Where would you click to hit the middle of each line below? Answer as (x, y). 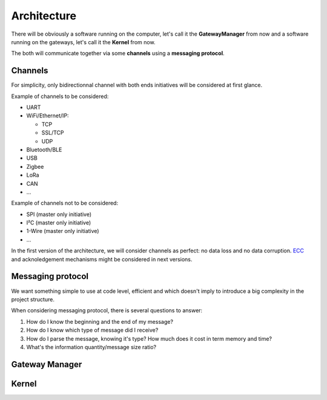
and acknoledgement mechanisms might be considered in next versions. (102, 259)
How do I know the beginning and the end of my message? (100, 321)
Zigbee (35, 166)
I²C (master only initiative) (59, 223)
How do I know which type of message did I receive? (92, 330)
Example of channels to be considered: (60, 96)
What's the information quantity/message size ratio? (91, 347)
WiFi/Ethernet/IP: (48, 116)
